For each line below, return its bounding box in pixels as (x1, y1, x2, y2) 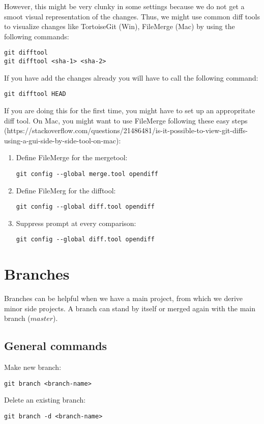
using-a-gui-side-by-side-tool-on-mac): (4, 135, 121, 145)
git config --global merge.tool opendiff (16, 170, 158, 178)
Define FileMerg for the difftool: (16, 185, 116, 195)
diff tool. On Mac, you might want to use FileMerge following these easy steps (4, 115, 248, 126)
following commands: (4, 31, 69, 41)
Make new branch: (4, 362, 62, 372)
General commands (4, 338, 107, 354)
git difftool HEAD (4, 90, 66, 98)
